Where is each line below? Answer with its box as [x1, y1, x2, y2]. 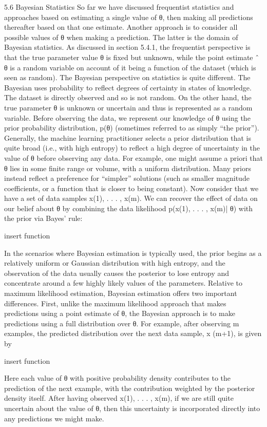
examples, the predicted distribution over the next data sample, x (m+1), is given [4, 328, 262, 339]
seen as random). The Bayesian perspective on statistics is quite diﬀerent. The [4, 72, 251, 83]
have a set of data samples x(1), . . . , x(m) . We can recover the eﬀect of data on [4, 193, 258, 203]
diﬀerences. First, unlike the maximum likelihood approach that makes [4, 298, 226, 308]
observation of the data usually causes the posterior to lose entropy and [4, 267, 230, 278]
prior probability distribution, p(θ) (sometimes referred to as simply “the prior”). [4, 122, 259, 133]
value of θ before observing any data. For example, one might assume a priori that [4, 152, 263, 163]
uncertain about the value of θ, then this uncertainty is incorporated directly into [4, 402, 260, 413]
